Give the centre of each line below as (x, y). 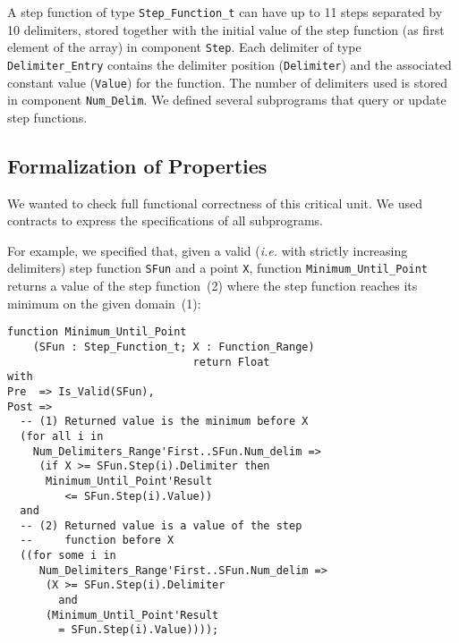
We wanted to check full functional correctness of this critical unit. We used (215, 203)
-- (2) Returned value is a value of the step (161, 525)
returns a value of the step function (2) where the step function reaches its (212, 286)
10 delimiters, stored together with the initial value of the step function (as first (226, 29)
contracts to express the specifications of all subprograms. (166, 220)
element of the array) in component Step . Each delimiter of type (184, 47)
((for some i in (68, 556)
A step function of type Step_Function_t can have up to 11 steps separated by (225, 12)
